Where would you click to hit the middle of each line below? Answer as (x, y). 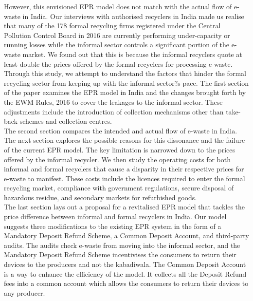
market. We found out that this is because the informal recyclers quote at (132, 54)
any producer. (25, 292)
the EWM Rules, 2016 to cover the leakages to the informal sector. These (113, 102)
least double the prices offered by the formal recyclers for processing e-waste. (118, 64)
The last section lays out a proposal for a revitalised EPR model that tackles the (125, 207)
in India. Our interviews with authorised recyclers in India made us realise (133, 16)
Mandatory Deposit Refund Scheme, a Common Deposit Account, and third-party (126, 235)
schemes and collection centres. (66, 121)
